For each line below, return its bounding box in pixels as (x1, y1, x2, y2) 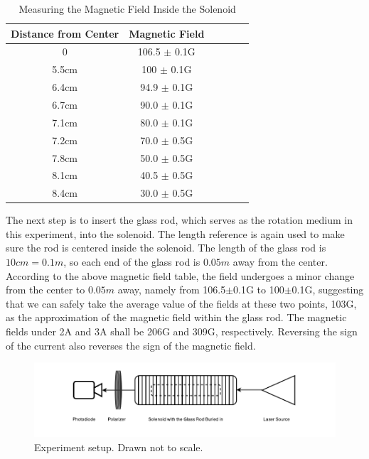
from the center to (6, 282, 85, 297)
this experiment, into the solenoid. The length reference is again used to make (6, 226, 345, 241)
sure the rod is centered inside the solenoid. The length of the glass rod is (6, 240, 326, 255)
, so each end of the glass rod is (63, 254, 200, 269)
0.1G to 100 (233, 282, 284, 297)
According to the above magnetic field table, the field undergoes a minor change (6, 268, 355, 283)
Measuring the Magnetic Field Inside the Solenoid (18, 1, 236, 16)
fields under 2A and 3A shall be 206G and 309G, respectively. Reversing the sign (6, 324, 358, 339)
